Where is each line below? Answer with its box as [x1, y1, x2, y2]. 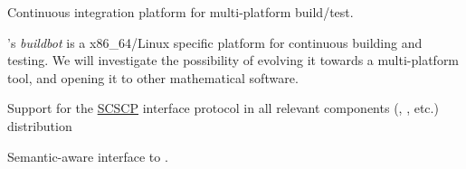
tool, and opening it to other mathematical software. [7, 68, 299, 87]
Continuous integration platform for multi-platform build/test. [7, 3, 354, 21]
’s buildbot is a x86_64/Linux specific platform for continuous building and [7, 33, 423, 52]
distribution [7, 116, 72, 135]
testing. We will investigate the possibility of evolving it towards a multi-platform [7, 51, 460, 70]
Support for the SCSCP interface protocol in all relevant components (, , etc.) [7, 99, 439, 117]
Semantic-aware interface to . [7, 146, 168, 165]
